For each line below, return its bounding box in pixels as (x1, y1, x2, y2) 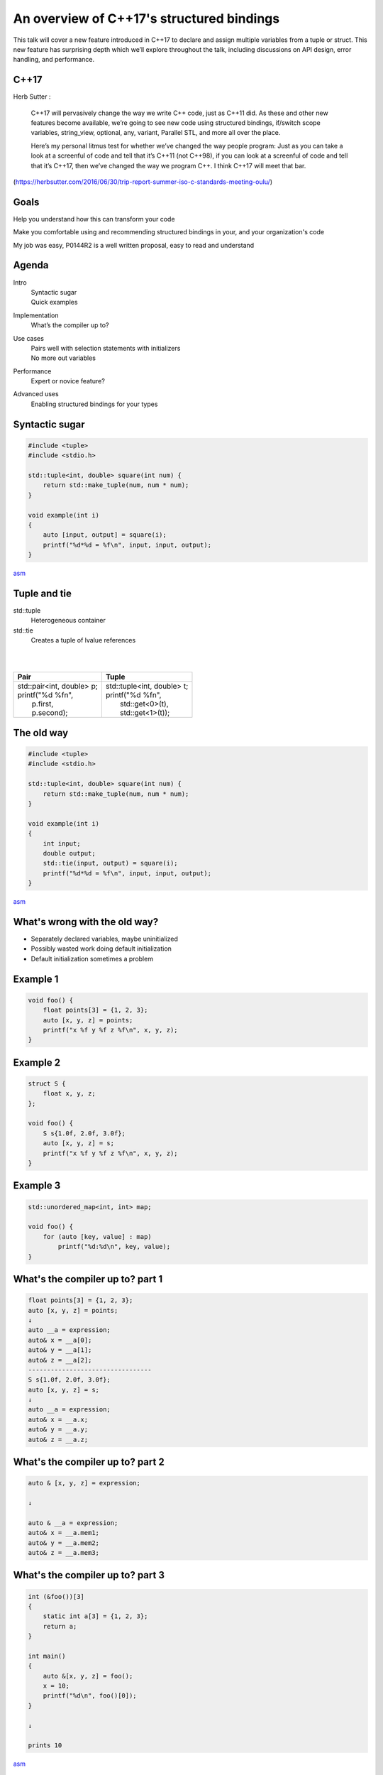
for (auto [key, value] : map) (43, 1233, 152, 1240)
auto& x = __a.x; (28, 1415, 89, 1424)
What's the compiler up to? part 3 (13, 1569, 165, 1581)
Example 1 (13, 973, 59, 985)
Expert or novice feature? (30, 377, 106, 386)
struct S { (28, 1079, 66, 1088)
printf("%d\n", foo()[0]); (43, 1692, 138, 1700)
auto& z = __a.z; (28, 1435, 89, 1443)
